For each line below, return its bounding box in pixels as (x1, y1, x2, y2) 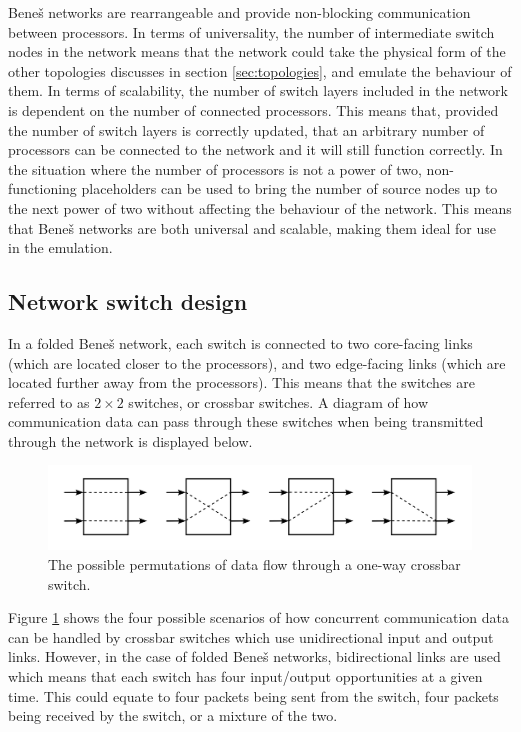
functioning (8, 178, 77, 199)
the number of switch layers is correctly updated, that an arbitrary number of (8, 119, 485, 140)
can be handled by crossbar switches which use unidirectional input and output (8, 626, 494, 647)
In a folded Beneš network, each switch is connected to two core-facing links (8, 332, 473, 353)
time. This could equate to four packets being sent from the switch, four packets (8, 685, 499, 706)
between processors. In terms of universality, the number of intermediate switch (8, 21, 495, 42)
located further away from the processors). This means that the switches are (8, 372, 475, 393)
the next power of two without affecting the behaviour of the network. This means (8, 197, 512, 218)
